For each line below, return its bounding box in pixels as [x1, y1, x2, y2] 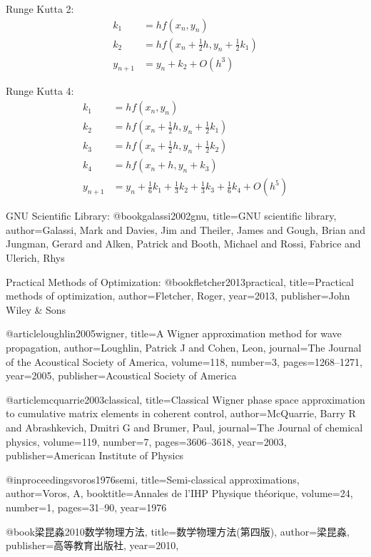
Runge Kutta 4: [6, 83, 74, 98]
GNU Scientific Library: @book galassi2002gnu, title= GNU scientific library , [6, 208, 337, 223]
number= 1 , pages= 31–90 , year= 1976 [6, 499, 167, 514]
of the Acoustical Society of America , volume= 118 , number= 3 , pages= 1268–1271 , [6, 354, 362, 369]
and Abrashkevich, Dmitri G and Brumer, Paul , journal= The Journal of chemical [6, 419, 363, 434]
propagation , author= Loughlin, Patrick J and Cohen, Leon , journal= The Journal [6, 339, 362, 354]
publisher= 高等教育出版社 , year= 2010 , [6, 538, 179, 553]
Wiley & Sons [6, 302, 66, 317]
